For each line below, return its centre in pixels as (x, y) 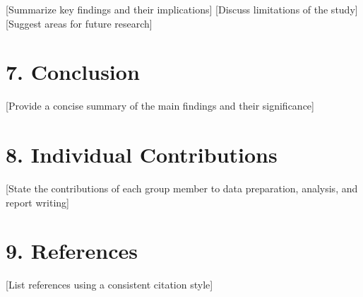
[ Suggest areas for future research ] (79, 23)
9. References (72, 251)
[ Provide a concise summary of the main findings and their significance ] (160, 106)
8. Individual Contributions (142, 155)
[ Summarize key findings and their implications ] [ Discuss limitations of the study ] (182, 9)
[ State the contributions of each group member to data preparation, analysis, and (182, 188)
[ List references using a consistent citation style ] (109, 285)
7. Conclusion (73, 72)
